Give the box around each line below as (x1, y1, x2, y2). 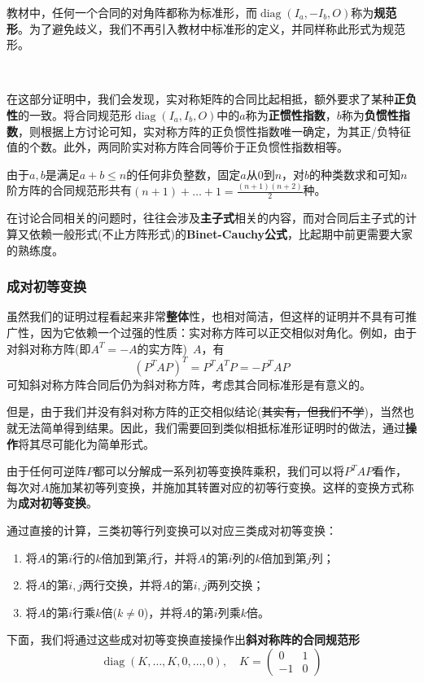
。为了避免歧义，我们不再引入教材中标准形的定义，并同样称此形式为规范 (18, 20, 405, 37)
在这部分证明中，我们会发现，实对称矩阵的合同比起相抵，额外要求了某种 (7, 90, 394, 107)
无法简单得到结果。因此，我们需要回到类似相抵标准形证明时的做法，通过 (17, 418, 405, 436)
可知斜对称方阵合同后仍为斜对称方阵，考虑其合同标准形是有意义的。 (7, 375, 371, 392)
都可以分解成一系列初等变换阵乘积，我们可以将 (94, 462, 344, 479)
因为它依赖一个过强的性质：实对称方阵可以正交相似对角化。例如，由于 (40, 324, 417, 341)
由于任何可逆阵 (7, 462, 86, 479)
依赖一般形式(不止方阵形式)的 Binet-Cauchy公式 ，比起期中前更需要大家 (28, 225, 413, 243)
